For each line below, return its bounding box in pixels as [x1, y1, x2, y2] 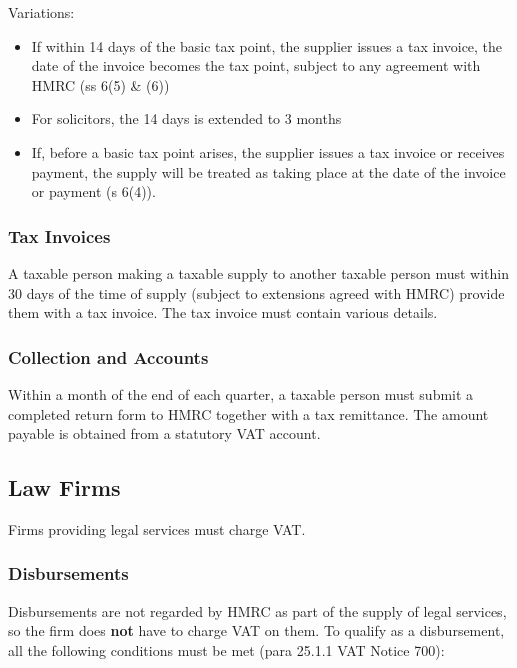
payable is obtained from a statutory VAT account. [8, 423, 321, 444]
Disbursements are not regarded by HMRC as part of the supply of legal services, [8, 600, 507, 621]
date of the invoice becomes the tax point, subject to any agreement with [31, 55, 481, 76]
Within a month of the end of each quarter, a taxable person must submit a [8, 383, 474, 404]
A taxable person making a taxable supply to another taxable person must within [8, 262, 509, 283]
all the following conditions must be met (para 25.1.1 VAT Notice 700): [8, 639, 445, 660]
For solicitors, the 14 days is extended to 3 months [31, 108, 342, 129]
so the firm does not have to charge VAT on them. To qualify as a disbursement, [8, 620, 505, 641]
